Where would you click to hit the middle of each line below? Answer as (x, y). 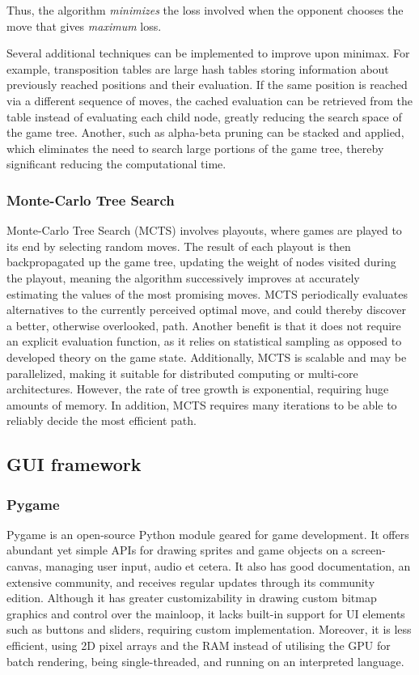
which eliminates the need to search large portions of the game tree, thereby (195, 148)
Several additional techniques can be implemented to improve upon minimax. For (208, 53)
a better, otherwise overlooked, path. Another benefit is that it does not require (204, 325)
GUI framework (74, 464)
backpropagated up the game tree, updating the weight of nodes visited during (201, 262)
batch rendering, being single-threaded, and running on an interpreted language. (205, 661)
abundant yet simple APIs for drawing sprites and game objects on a (177, 550)
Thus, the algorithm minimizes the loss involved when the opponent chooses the (205, 10)
